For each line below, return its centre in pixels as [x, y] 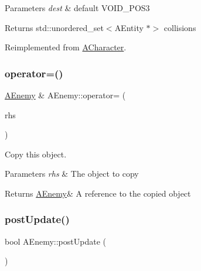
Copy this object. [36, 154]
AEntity [129, 27]
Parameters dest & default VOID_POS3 [77, 8]
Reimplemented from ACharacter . [66, 47]
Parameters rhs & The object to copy [72, 174]
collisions [180, 27]
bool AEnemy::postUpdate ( [55, 241]
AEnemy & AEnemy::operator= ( [65, 95]
